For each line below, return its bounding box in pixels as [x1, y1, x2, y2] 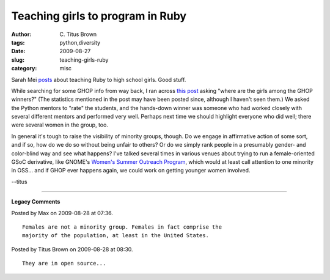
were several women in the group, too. [11, 121, 108, 128]
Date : [11, 48, 26, 55]
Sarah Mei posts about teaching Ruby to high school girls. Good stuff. [11, 76, 186, 83]
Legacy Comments [11, 198, 61, 205]
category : [11, 65, 37, 72]
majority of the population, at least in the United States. [22, 232, 209, 239]
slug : [11, 56, 24, 64]
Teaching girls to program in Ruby [11, 9, 186, 23]
